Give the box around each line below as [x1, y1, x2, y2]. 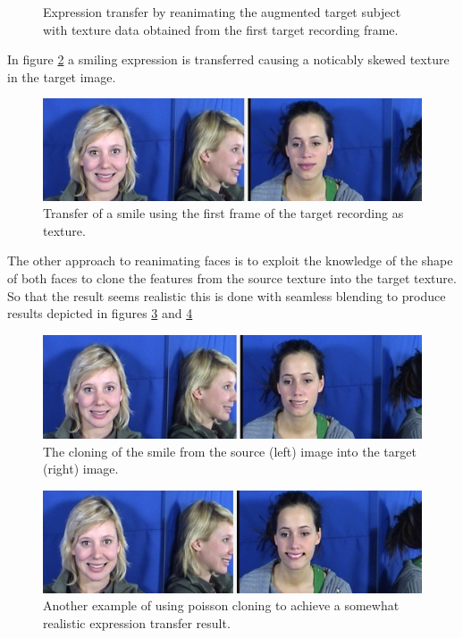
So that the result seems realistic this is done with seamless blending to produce [7, 286, 446, 305]
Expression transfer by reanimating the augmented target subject [43, 3, 401, 21]
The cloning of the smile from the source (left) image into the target [43, 441, 417, 460]
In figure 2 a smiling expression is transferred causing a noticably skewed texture [7, 50, 450, 69]
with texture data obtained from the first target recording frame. [43, 20, 399, 38]
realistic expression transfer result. [43, 613, 231, 632]
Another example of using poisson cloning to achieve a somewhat [43, 596, 400, 615]
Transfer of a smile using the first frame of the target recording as [43, 204, 404, 222]
